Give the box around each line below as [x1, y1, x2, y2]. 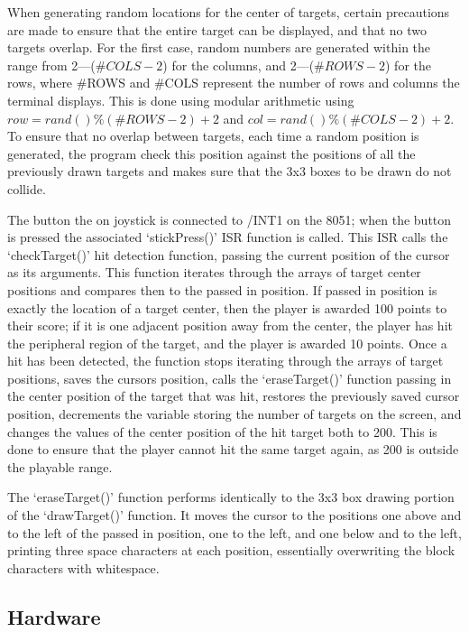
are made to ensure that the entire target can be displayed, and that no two [7, 20, 428, 39]
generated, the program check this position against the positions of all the [7, 144, 416, 163]
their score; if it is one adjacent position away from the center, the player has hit [7, 316, 453, 335]
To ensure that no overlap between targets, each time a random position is [7, 126, 419, 145]
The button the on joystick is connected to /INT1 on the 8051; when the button [7, 209, 452, 228]
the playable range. [7, 457, 113, 476]
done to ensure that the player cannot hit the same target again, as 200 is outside [7, 440, 459, 459]
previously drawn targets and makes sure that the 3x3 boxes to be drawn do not [7, 162, 452, 181]
